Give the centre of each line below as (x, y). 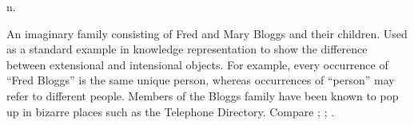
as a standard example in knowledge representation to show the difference (187, 49)
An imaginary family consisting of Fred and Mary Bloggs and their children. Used (207, 33)
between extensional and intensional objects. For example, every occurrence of (197, 64)
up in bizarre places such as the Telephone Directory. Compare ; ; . (171, 111)
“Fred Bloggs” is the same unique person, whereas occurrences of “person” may (201, 80)
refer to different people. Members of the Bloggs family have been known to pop (203, 95)
